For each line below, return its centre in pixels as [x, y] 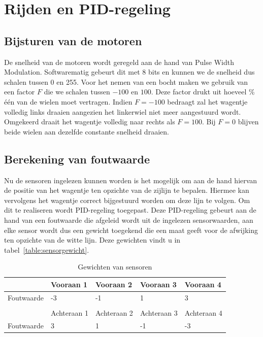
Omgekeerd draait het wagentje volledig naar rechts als [90, 122]
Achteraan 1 [70, 312]
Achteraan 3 [159, 312]
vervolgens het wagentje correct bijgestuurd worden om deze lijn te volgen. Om [127, 200]
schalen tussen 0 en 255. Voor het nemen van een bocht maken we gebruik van [126, 81]
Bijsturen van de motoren [73, 40]
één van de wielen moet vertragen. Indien [68, 101]
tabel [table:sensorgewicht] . [47, 249]
